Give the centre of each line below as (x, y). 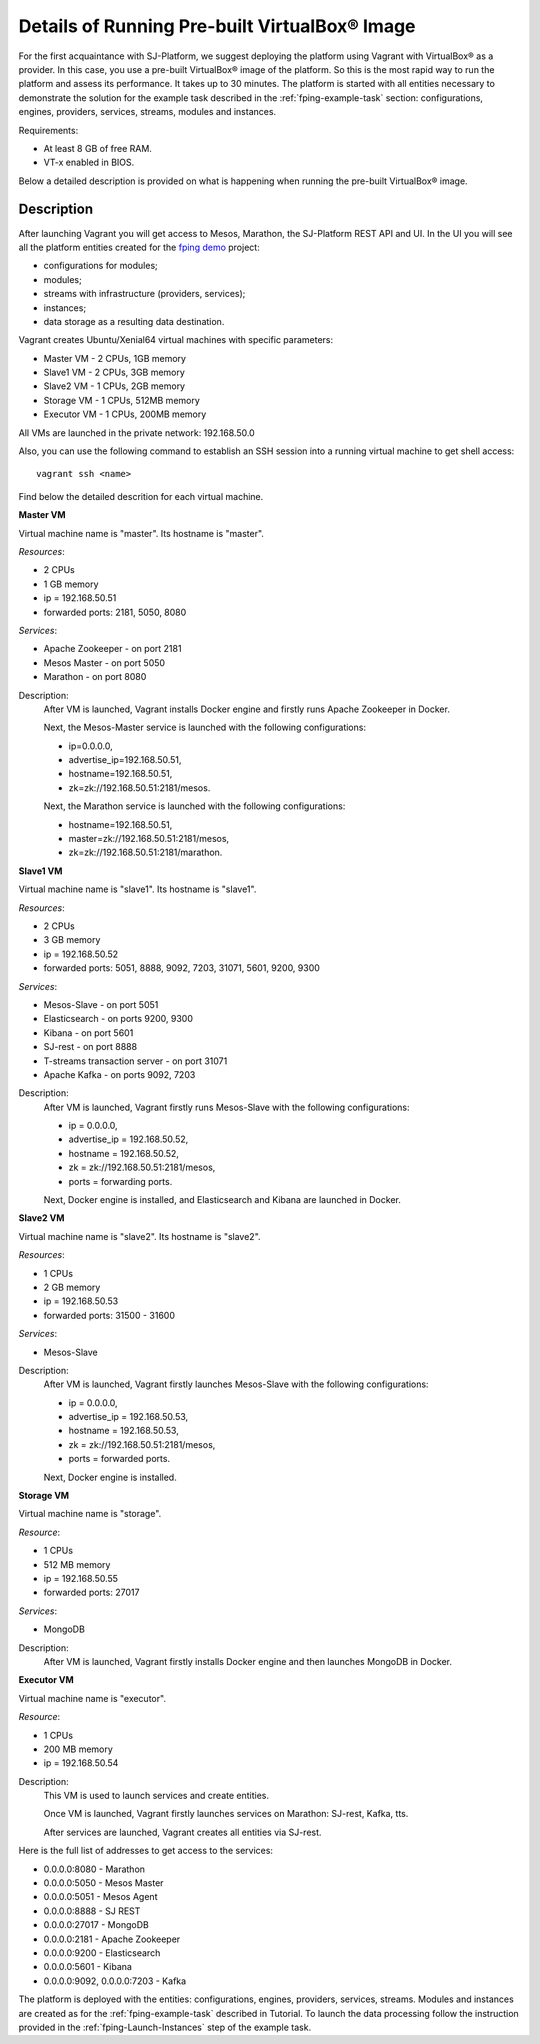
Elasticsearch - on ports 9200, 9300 (118, 1019)
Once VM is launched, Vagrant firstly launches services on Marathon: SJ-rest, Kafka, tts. (226, 1814)
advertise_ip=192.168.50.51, (125, 760)
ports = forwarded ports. (119, 1459)
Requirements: (48, 130)
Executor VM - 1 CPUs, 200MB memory (125, 414)
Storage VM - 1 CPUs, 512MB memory (121, 400)
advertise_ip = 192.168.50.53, (128, 1417)
